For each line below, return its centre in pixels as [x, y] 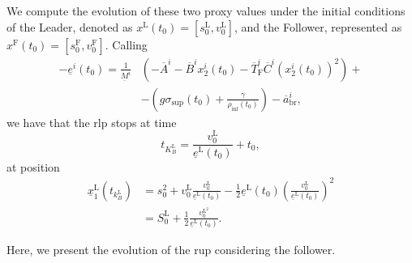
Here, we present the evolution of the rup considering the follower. [171, 250]
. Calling [126, 44]
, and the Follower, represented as [318, 26]
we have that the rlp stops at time [92, 122]
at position [33, 166]
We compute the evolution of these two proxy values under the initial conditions [206, 11]
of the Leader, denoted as [70, 26]
